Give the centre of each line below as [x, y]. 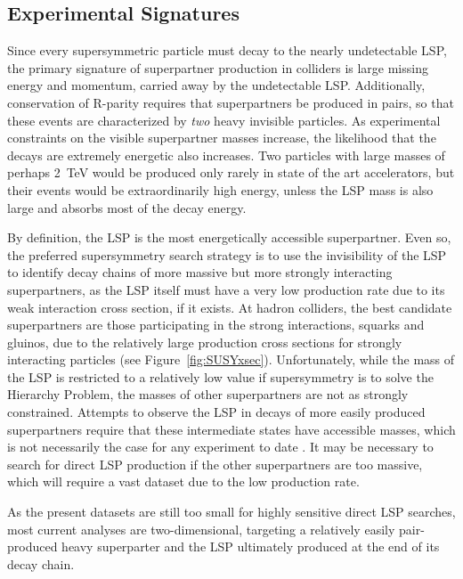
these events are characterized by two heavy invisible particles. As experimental [224, 120]
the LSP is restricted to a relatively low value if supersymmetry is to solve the [220, 376]
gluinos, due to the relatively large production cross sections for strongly [205, 342]
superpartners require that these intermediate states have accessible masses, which [231, 429]
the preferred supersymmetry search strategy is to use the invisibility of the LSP [227, 254]
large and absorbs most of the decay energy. [127, 207]
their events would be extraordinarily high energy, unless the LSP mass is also [220, 189]
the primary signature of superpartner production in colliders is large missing [218, 67]
